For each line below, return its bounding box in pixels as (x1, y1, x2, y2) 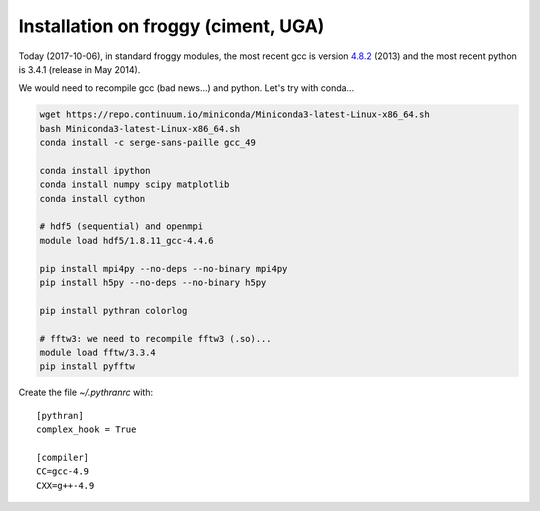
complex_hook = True (36, 424, 137, 435)
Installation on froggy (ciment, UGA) (18, 15, 325, 37)
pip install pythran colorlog (39, 305, 188, 316)
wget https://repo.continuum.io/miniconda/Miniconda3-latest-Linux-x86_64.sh (39, 109, 430, 120)
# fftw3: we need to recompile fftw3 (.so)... (39, 333, 272, 344)
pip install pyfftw (39, 361, 135, 372)
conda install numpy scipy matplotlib (39, 179, 230, 190)
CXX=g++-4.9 (36, 480, 95, 491)
